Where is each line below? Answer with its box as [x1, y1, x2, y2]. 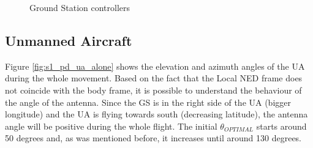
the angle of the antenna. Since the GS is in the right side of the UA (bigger [5, 95, 291, 108]
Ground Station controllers [29, 1, 130, 13]
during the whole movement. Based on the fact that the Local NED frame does [5, 72, 303, 84]
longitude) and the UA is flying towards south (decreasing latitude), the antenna [5, 108, 308, 120]
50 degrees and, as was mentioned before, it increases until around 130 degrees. [5, 131, 302, 144]
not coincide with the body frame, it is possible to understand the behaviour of [5, 83, 302, 96]
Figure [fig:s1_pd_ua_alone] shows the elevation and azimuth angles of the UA [5, 59, 305, 72]
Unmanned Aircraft [5, 31, 132, 50]
